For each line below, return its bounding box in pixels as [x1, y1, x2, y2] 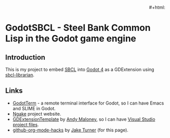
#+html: [149, 5, 165, 10]
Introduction [5, 53, 46, 61]
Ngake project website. [12, 111, 61, 117]
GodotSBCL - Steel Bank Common [5, 22, 151, 33]
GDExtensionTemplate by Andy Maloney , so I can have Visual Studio [12, 116, 156, 122]
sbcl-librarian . [5, 72, 35, 78]
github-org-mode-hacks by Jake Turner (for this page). [12, 127, 128, 133]
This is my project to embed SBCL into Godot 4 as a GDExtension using [5, 66, 155, 73]
